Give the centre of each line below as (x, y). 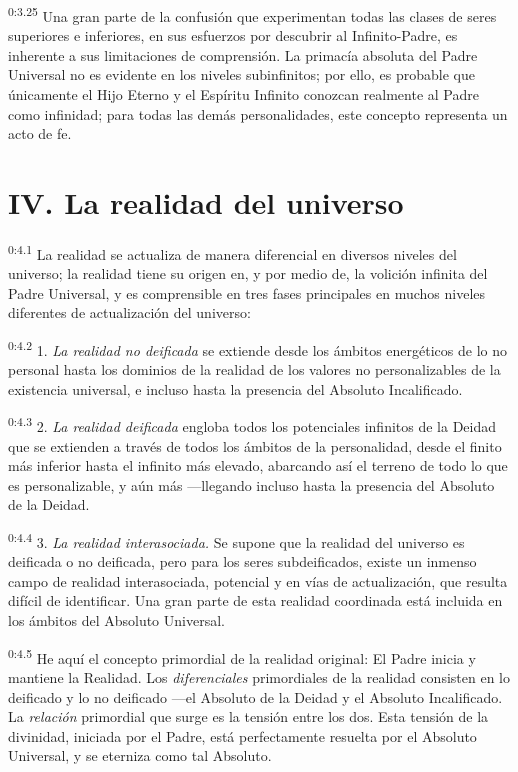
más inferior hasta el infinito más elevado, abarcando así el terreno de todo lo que (258, 465)
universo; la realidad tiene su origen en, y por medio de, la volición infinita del (248, 273)
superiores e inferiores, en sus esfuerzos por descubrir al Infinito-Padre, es (233, 35)
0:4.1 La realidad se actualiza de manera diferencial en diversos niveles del (232, 252)
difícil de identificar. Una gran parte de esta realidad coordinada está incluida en (255, 600)
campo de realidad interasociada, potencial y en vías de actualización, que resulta (258, 580)
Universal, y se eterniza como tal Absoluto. (140, 755)
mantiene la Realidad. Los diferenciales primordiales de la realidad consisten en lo (259, 676)
